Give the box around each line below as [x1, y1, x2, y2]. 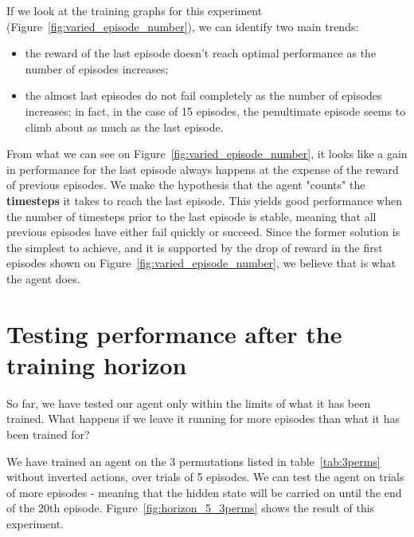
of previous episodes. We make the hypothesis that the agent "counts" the [6, 176, 365, 193]
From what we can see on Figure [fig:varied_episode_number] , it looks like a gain [6, 145, 408, 162]
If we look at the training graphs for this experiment [6, 2, 263, 18]
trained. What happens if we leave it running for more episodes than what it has [6, 410, 400, 427]
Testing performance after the [6, 317, 342, 349]
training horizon [6, 348, 187, 381]
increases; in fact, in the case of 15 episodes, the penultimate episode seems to [25, 102, 406, 119]
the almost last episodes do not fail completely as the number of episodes [25, 87, 382, 104]
